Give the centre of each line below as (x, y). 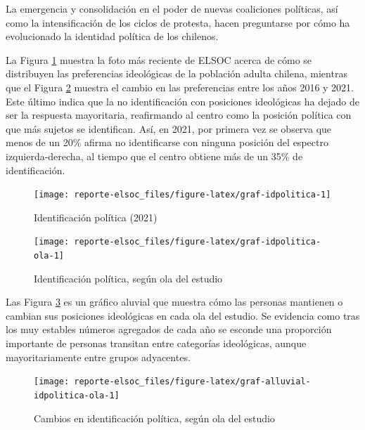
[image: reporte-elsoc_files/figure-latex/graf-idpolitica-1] (182, 195)
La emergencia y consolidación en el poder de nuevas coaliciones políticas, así (172, 8)
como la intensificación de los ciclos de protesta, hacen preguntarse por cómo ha (178, 22)
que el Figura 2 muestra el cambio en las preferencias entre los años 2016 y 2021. (180, 87)
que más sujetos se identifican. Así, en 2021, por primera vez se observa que (169, 128)
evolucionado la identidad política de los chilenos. (112, 36)
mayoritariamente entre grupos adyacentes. (98, 357)
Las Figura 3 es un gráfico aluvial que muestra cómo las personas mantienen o (174, 302)
